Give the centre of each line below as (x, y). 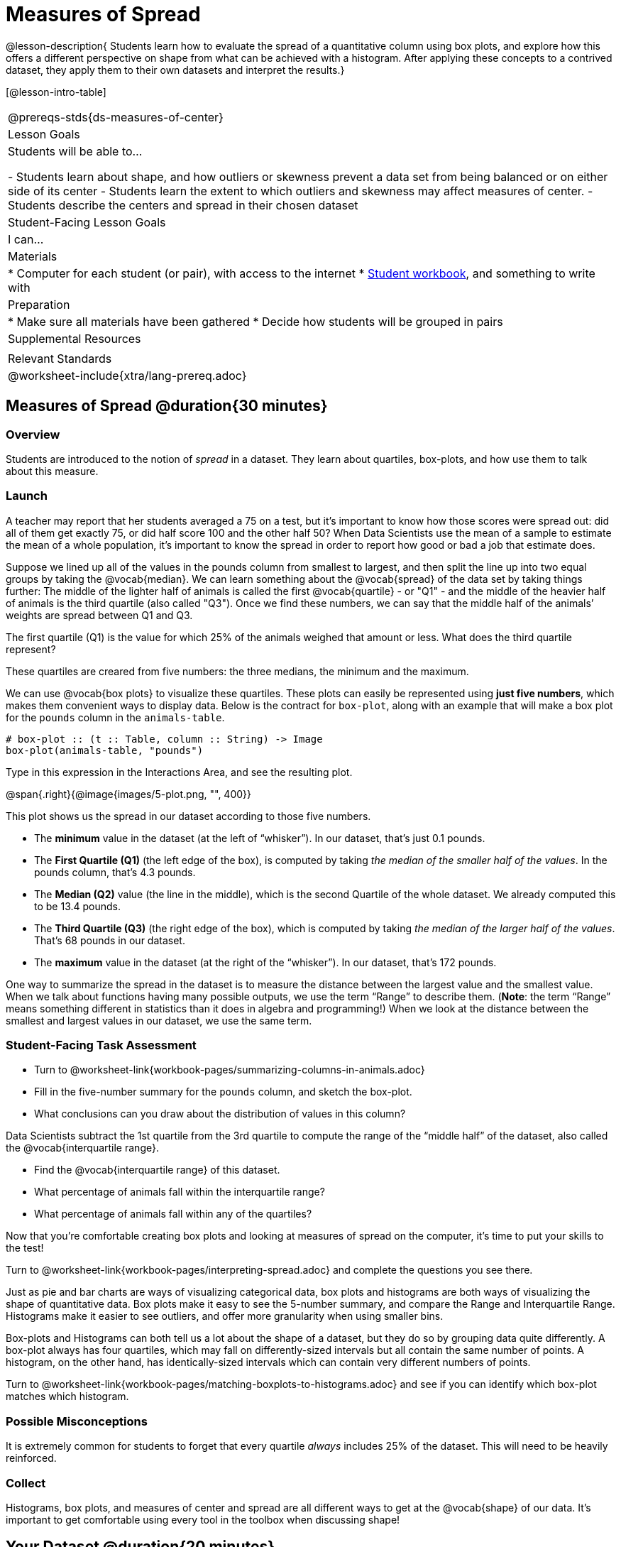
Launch (27, 496)
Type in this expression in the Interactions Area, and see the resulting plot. (179, 772)
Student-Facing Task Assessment (101, 1045)
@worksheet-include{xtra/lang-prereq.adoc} (127, 375)
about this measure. (52, 471)
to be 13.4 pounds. (78, 906)
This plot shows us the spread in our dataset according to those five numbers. (188, 816)
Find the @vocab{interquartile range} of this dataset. (157, 1170)
